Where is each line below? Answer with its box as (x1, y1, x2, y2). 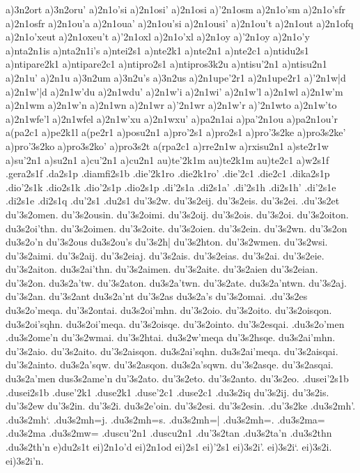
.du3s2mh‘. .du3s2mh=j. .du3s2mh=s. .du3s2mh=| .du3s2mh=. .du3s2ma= (6, 412, 325, 426)
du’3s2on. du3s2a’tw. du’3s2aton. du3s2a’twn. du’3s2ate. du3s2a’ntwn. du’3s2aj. (6, 275, 347, 290)
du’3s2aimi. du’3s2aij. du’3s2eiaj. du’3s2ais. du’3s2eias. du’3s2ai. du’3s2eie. (6, 248, 324, 262)
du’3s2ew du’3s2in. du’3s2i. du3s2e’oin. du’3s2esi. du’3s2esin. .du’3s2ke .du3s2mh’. (6, 398, 356, 413)
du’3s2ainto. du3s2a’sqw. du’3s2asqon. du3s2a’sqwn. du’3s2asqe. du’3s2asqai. (6, 357, 334, 372)
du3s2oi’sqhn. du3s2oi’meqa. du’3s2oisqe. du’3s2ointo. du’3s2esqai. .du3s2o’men (6, 316, 345, 331)
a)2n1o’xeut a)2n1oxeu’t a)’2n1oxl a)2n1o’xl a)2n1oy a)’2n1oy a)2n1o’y (6, 29, 310, 44)
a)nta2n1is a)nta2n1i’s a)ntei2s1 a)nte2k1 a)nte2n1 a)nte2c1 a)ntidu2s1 (6, 43, 309, 57)
